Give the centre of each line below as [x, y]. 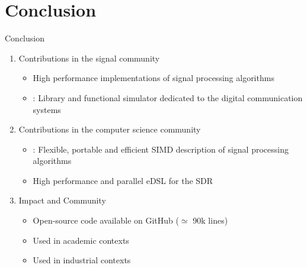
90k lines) [210, 220]
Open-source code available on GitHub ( [106, 220]
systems [47, 109]
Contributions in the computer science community [110, 129]
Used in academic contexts [81, 240]
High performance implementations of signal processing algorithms [153, 78]
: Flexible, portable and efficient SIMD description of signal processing [161, 149]
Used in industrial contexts [82, 260]
